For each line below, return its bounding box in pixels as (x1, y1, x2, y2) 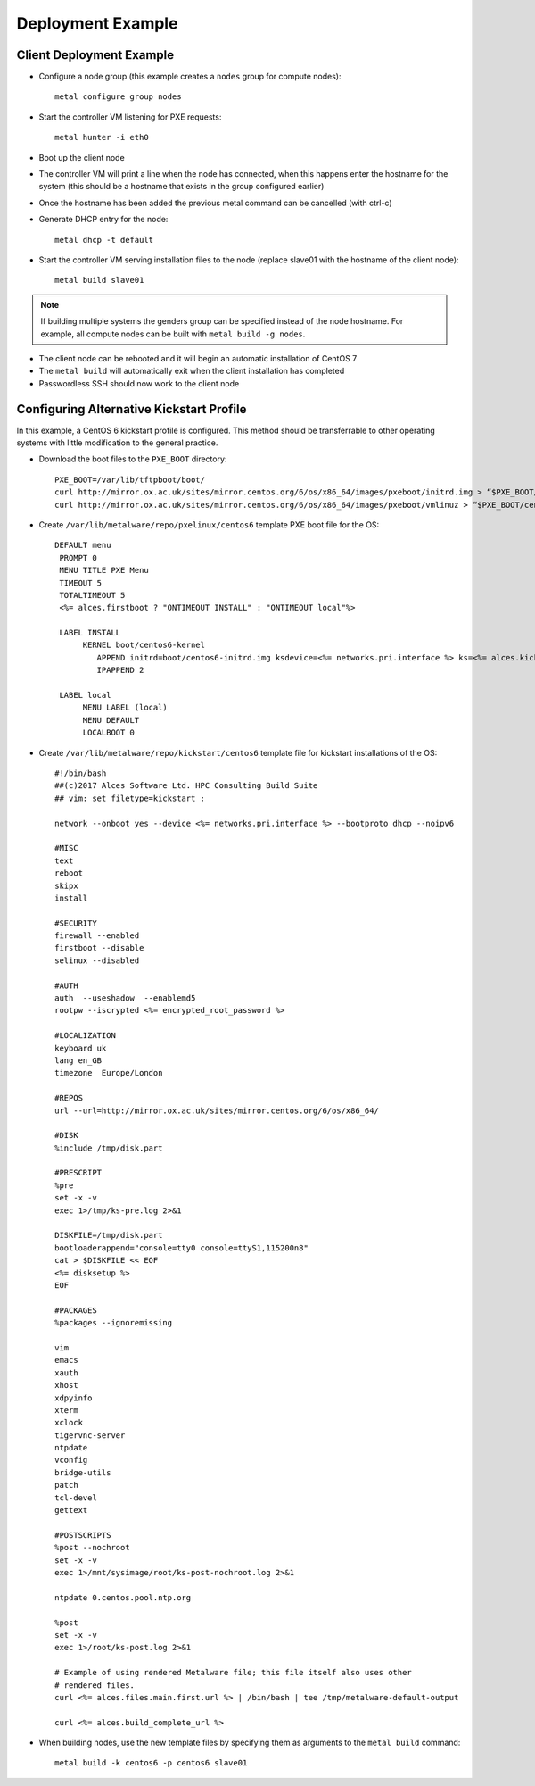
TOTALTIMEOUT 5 (59, 590, 126, 600)
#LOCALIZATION (54, 1031, 116, 1041)
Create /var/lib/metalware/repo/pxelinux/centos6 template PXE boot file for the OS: (38, 519, 380, 530)
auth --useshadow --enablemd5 (54, 993, 196, 1003)
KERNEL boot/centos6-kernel (82, 640, 205, 651)
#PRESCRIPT (54, 1167, 103, 1178)
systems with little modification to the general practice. (16, 437, 218, 448)
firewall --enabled (54, 931, 140, 941)
